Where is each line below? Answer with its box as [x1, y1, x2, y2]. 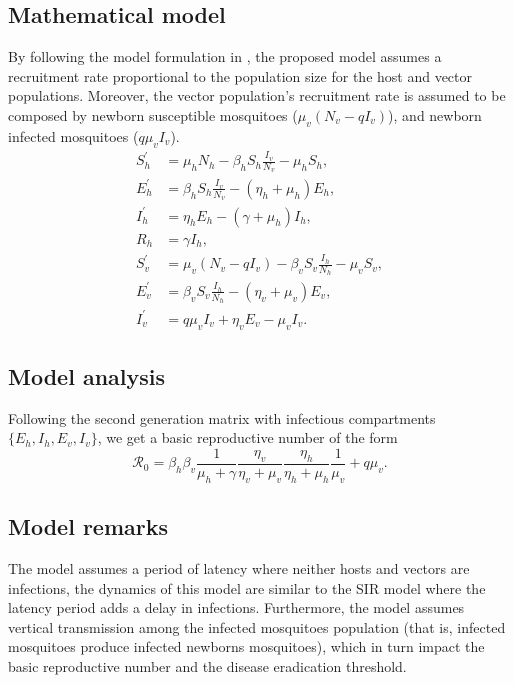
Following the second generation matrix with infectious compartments [8, 407, 436, 428]
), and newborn [388, 104, 482, 125]
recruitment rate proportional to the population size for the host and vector [8, 65, 473, 86]
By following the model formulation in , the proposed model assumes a [8, 46, 442, 67]
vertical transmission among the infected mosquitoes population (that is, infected [8, 616, 506, 637]
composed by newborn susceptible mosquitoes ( [8, 104, 298, 125]
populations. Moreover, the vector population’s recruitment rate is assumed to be [8, 85, 506, 106]
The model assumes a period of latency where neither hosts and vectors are [8, 557, 470, 578]
